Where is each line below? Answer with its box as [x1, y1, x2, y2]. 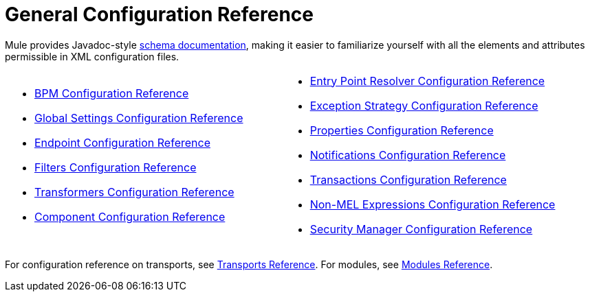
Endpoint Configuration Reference [34, 135, 210, 150]
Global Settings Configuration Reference [34, 110, 243, 125]
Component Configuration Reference [34, 209, 226, 224]
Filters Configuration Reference [34, 160, 197, 174]
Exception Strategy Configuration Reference [309, 98, 538, 112]
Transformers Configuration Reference [34, 185, 234, 199]
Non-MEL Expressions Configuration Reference [309, 197, 556, 211]
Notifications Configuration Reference [309, 147, 506, 162]
